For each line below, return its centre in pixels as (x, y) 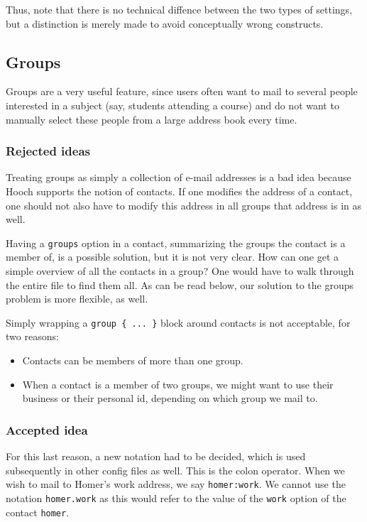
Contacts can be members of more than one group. (133, 360)
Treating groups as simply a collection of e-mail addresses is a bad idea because (179, 177)
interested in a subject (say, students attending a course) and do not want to (172, 105)
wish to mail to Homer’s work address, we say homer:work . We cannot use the (176, 484)
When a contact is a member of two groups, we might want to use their (178, 384)
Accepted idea (47, 429)
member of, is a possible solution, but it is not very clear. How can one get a (172, 257)
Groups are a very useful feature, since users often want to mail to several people (182, 91)
